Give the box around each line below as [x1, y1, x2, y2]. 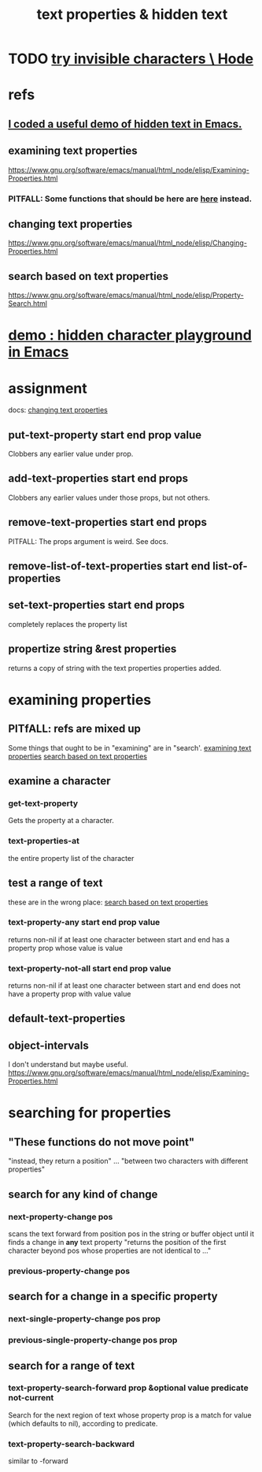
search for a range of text [8, 1358, 135, 1373]
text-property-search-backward [8, 1438, 135, 1449]
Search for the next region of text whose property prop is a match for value [8, 1410, 252, 1420]
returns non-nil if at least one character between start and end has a [8, 934, 230, 944]
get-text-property [8, 798, 79, 809]
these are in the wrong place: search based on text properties [8, 897, 208, 907]
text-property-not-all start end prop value [8, 963, 172, 974]
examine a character [8, 774, 111, 788]
